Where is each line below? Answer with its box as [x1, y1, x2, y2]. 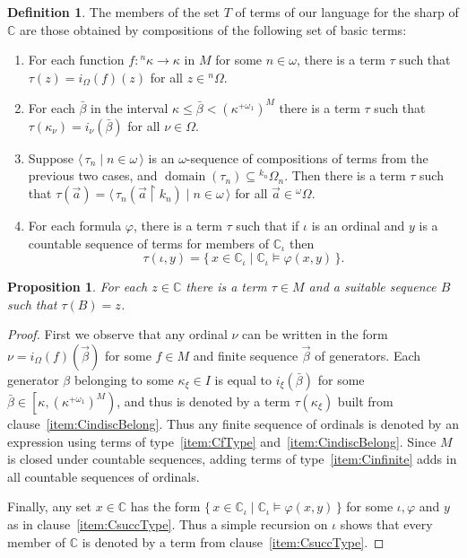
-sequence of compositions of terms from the [186, 148, 428, 167]
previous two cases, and [28, 166, 158, 185]
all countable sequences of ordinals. [7, 466, 200, 485]
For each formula [28, 216, 122, 235]
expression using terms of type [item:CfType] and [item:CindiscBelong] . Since [7, 432, 437, 450]
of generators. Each [315, 346, 421, 365]
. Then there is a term [284, 166, 406, 185]
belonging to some [74, 371, 174, 389]
